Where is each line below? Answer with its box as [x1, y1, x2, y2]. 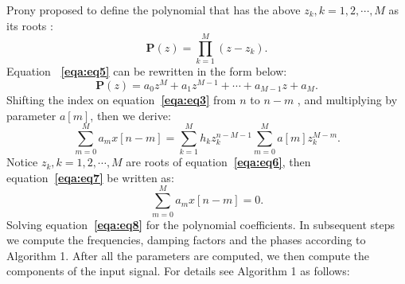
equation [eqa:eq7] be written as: [6, 169, 174, 185]
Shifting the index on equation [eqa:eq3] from [6, 91, 236, 107]
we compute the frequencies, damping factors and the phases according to [6, 231, 366, 248]
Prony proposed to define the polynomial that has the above [6, 2, 301, 18]
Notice [6, 154, 38, 170]
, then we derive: [90, 107, 171, 123]
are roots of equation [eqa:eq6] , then [126, 154, 311, 170]
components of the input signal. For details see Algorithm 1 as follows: [6, 263, 350, 279]
